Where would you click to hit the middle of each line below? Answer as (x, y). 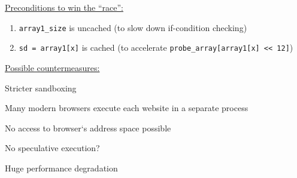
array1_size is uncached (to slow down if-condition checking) (133, 27)
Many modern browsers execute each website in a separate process (127, 108)
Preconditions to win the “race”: (64, 7)
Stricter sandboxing (41, 88)
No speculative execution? (52, 148)
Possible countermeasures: (52, 67)
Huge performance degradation (61, 168)
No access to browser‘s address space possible (88, 128)
